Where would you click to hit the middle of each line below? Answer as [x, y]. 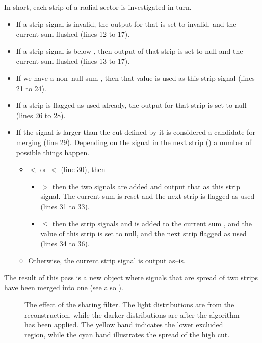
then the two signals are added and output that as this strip [146, 186]
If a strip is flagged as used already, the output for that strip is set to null [131, 105]
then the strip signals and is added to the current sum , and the [152, 223]
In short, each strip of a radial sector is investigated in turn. [98, 7]
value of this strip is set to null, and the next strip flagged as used [143, 233]
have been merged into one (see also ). [64, 287]
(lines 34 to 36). [65, 243]
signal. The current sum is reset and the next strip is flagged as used [148, 196]
